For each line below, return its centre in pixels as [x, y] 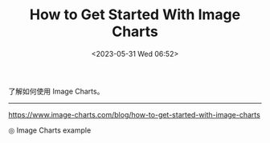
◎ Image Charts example [50, 130]
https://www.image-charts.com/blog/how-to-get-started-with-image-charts [135, 114]
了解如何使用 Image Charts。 [56, 91]
